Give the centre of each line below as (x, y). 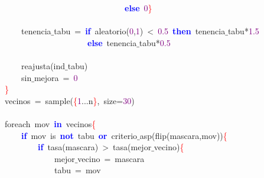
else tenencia (112, 42)
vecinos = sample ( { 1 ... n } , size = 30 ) (69, 100)
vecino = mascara (111, 158)
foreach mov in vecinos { (50, 123)
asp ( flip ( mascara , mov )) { (183, 135)
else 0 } (138, 8)
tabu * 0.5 (155, 42)
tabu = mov (77, 170)
